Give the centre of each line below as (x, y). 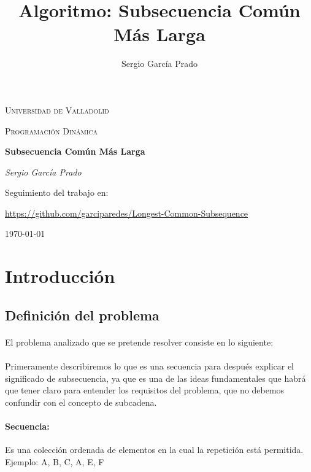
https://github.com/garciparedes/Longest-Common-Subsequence (127, 213)
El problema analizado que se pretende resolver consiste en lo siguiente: (139, 342)
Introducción (60, 276)
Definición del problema (82, 315)
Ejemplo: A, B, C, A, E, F (55, 461)
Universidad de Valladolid (57, 110)
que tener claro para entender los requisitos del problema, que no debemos (145, 390)
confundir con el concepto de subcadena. (81, 402)
